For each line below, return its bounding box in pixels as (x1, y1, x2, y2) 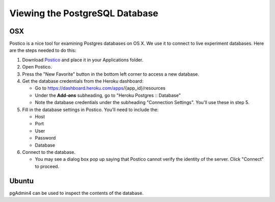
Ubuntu (9, 177, 34, 185)
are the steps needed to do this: (9, 47, 76, 53)
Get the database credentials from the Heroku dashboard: (22, 78, 144, 84)
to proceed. (35, 163, 60, 170)
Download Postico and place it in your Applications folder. (22, 56, 144, 63)
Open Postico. (22, 64, 52, 70)
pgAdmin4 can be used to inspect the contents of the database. (9, 190, 144, 196)
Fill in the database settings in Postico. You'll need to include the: (22, 107, 159, 113)
